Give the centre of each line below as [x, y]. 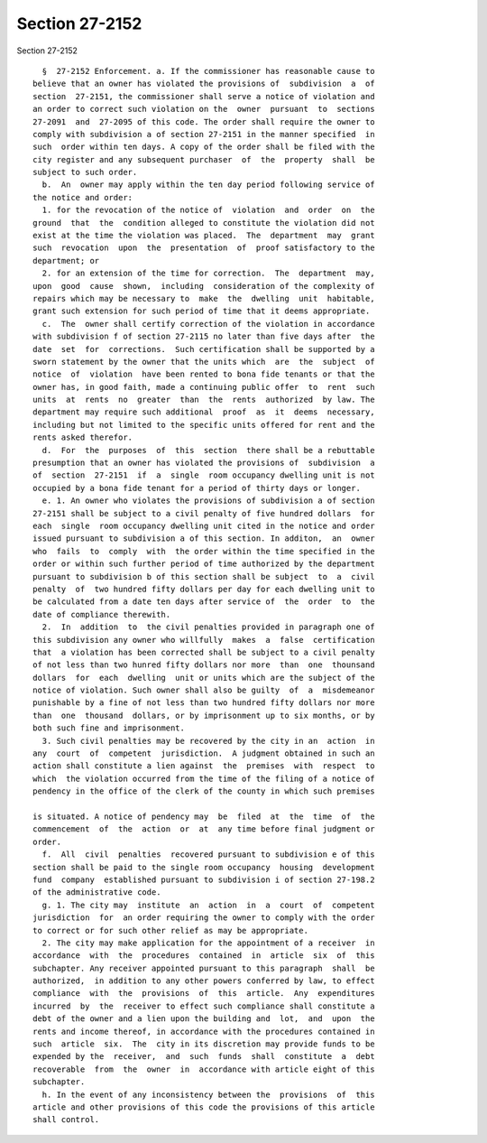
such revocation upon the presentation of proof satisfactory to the [204, 248]
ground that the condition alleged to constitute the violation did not [204, 223]
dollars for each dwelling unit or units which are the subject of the [204, 678]
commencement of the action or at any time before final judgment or [204, 829]
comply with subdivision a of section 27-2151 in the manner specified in [204, 134]
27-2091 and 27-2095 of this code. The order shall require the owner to [204, 121]
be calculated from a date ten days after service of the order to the [204, 602]
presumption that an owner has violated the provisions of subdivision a [204, 463]
